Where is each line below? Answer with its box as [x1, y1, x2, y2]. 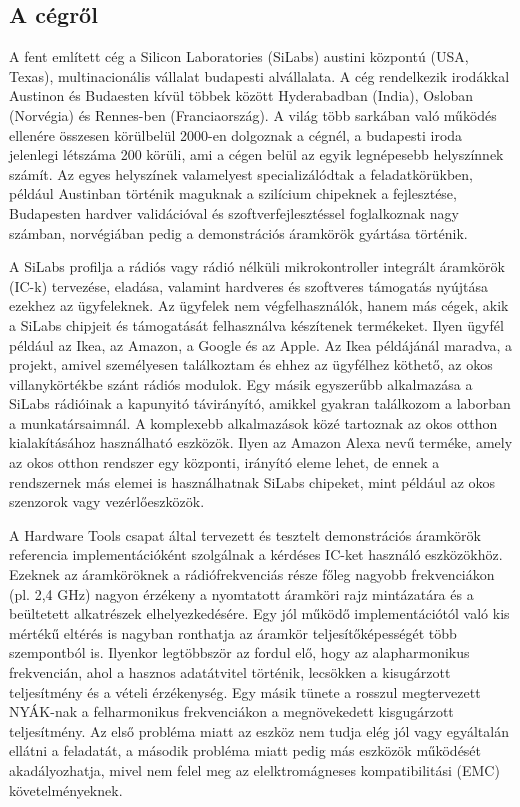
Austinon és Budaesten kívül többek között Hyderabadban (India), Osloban [9, 85, 474, 106]
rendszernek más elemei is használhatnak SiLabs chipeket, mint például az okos [9, 471, 496, 492]
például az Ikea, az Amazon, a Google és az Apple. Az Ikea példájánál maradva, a [9, 334, 513, 355]
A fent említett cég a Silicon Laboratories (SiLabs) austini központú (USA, [9, 46, 469, 67]
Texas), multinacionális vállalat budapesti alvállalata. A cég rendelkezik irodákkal [9, 65, 510, 86]
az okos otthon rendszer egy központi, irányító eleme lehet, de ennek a [9, 452, 440, 473]
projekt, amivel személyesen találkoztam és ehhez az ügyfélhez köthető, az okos [9, 354, 493, 375]
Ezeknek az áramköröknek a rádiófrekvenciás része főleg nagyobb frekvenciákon [9, 564, 495, 585]
